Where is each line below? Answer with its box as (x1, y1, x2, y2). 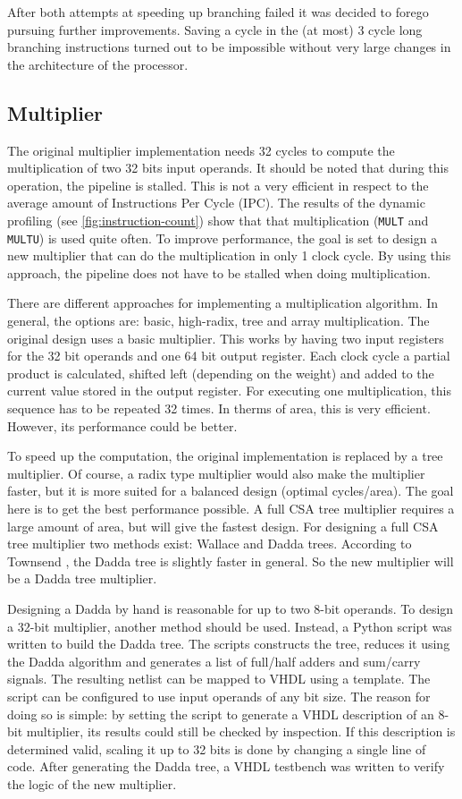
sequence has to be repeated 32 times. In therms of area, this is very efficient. (7, 399, 431, 418)
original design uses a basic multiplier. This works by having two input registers (7, 328, 444, 347)
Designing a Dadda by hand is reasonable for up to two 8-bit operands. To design (7, 599, 454, 617)
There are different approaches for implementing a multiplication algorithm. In (7, 293, 439, 312)
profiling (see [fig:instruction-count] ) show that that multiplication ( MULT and (7, 210, 429, 229)
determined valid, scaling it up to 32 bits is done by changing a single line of (7, 739, 426, 758)
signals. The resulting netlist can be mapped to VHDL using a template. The (7, 669, 431, 688)
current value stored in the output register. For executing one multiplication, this (7, 381, 451, 400)
